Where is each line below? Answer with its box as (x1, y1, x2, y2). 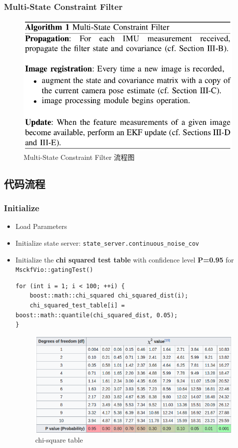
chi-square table (35, 435, 83, 445)
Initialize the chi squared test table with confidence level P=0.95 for (15, 254, 234, 264)
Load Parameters (15, 221, 67, 231)
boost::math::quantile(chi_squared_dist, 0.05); (15, 311, 178, 319)
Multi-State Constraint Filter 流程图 (24, 151, 135, 162)
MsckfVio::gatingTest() (15, 266, 93, 274)
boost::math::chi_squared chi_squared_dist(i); (30, 292, 188, 299)
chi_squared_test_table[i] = (30, 301, 125, 309)
